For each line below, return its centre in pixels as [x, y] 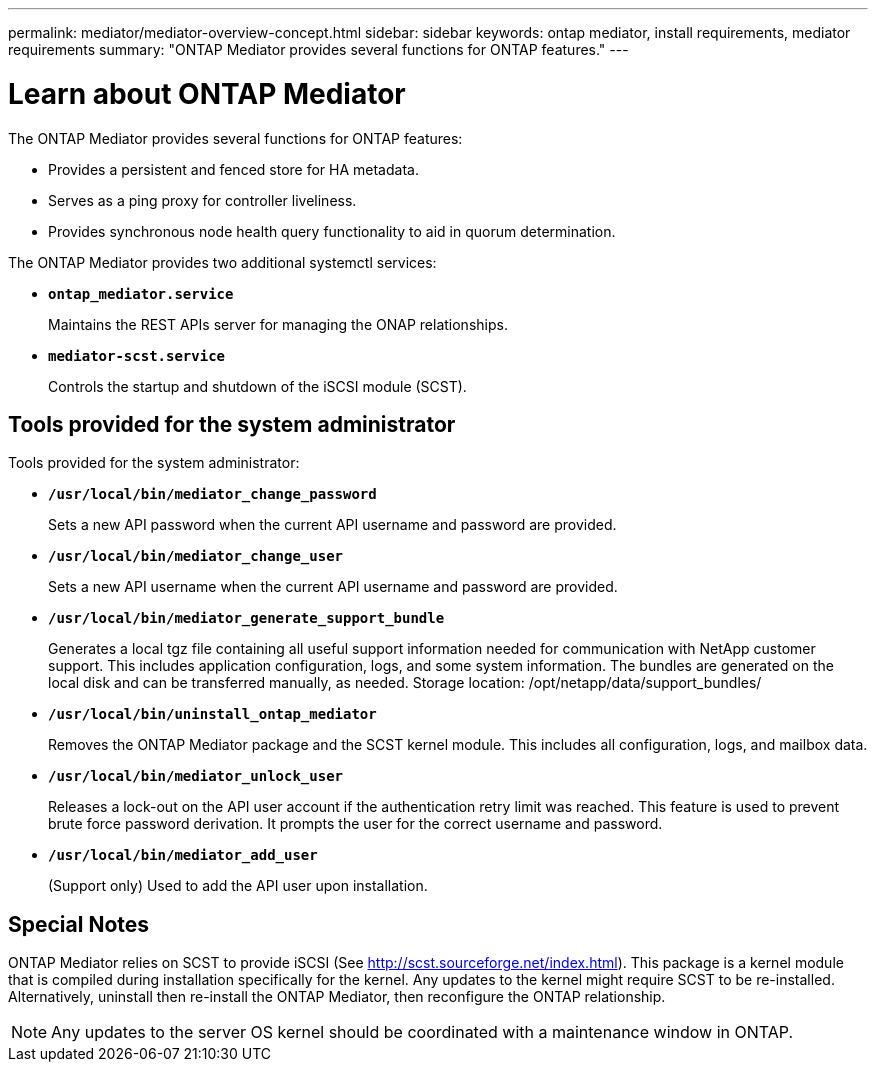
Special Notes [79, 924]
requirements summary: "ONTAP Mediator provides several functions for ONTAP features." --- [318, 49]
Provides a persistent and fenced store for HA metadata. [233, 169]
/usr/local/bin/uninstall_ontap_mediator [212, 714]
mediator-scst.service [137, 355]
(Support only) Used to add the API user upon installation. [238, 886]
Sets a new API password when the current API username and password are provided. [332, 525]
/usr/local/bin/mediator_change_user [196, 556]
